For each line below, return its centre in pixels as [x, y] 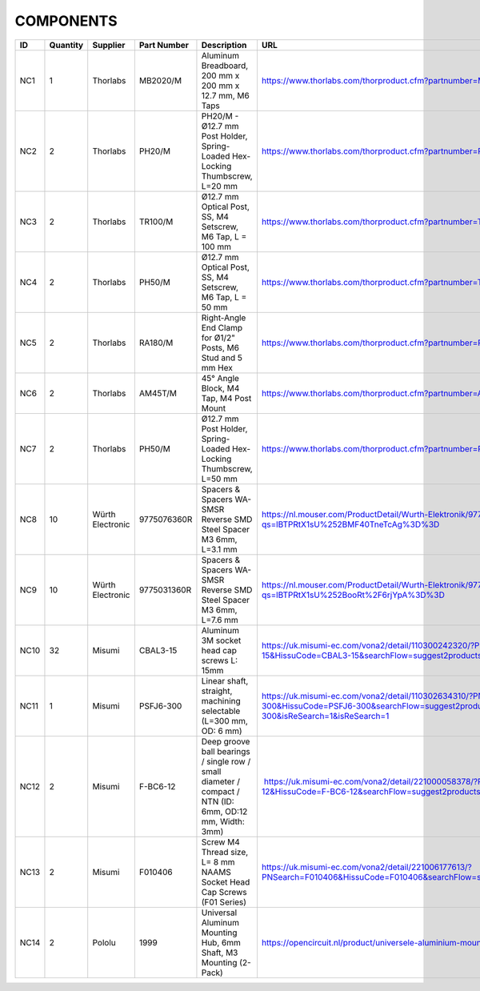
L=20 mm [219, 186]
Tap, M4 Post [226, 398]
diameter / [220, 781]
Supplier [109, 45]
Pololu [104, 942]
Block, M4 [220, 388]
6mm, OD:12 [224, 811]
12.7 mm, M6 [225, 95]
